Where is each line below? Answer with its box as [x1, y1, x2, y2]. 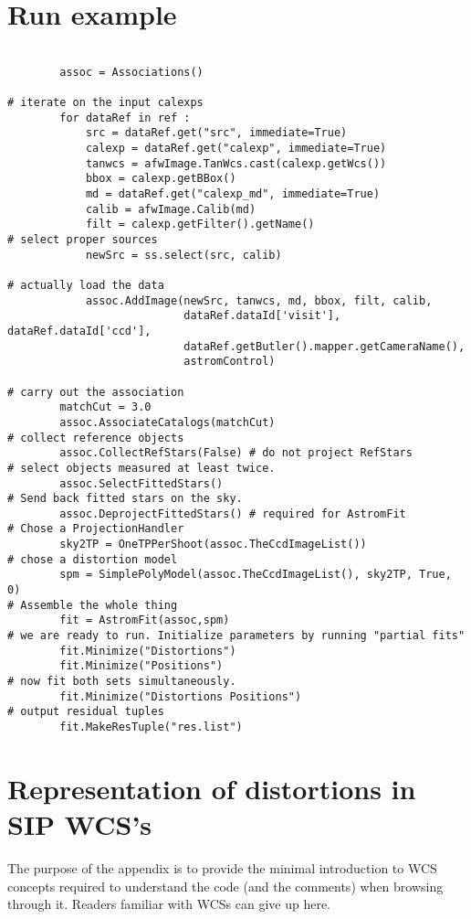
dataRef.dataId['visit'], [183, 309, 341, 323]
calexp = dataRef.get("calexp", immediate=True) [85, 142, 387, 155]
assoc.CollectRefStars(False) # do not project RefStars [59, 446, 413, 460]
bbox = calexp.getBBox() [85, 172, 236, 186]
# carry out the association [7, 385, 184, 399]
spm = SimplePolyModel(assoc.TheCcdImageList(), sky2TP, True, [59, 568, 452, 582]
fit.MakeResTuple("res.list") [59, 721, 243, 733]
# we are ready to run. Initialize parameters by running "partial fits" [7, 629, 466, 643]
